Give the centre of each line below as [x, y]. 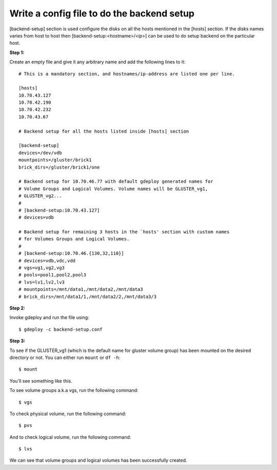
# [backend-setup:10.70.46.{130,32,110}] [71, 253]
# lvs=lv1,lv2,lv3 [42, 282]
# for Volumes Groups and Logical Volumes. [74, 239]
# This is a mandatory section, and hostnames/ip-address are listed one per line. [127, 74]
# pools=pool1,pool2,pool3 [53, 275]
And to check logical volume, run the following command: [70, 437]
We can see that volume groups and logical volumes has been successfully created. [98, 460]
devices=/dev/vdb [40, 153]
